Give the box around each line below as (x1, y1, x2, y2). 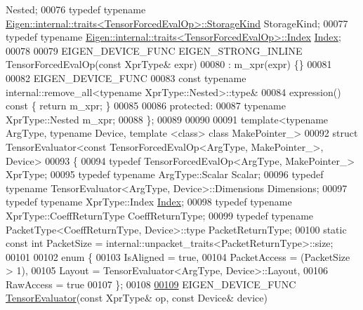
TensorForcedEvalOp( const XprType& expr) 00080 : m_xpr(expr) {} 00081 (6, 57, 332, 72)
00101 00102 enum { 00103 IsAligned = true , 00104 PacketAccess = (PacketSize (6, 249, 350, 264)
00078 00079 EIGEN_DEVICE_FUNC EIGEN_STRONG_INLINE (6, 43, 303, 58)
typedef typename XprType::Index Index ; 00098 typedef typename (6, 194, 292, 209)
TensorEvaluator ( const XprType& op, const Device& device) (6, 290, 268, 305)
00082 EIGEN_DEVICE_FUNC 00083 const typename (6, 70, 246, 85)
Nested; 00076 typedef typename (6, 2, 146, 16)
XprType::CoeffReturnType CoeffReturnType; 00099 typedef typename (6, 208, 314, 222)
